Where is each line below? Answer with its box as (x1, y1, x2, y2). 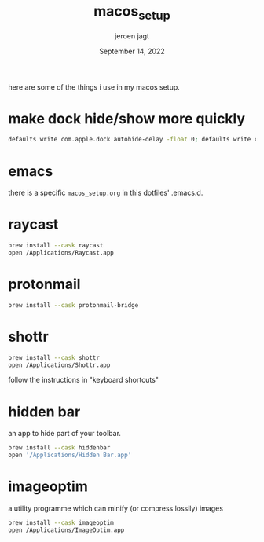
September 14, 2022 (99, 46, 165, 56)
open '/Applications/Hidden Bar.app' (8, 451, 132, 460)
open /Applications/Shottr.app (8, 361, 111, 369)
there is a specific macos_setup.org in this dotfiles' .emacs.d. (8, 188, 203, 198)
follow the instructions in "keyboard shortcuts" (8, 375, 159, 385)
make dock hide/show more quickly (8, 109, 246, 127)
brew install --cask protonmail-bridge (8, 301, 139, 309)
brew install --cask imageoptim (8, 519, 114, 527)
